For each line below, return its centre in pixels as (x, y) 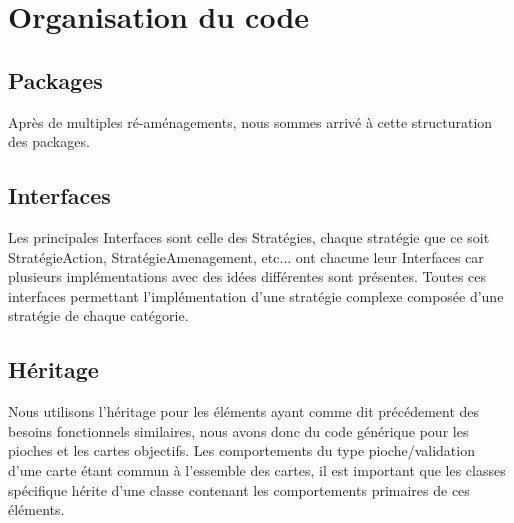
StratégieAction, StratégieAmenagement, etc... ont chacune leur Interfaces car (246, 256)
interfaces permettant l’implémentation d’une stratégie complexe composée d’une (256, 295)
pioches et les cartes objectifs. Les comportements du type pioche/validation (241, 450)
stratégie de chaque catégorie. (98, 315)
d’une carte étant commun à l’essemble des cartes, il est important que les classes (257, 469)
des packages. (49, 141)
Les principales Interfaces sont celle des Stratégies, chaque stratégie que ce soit (249, 236)
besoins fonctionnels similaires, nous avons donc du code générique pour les (238, 430)
